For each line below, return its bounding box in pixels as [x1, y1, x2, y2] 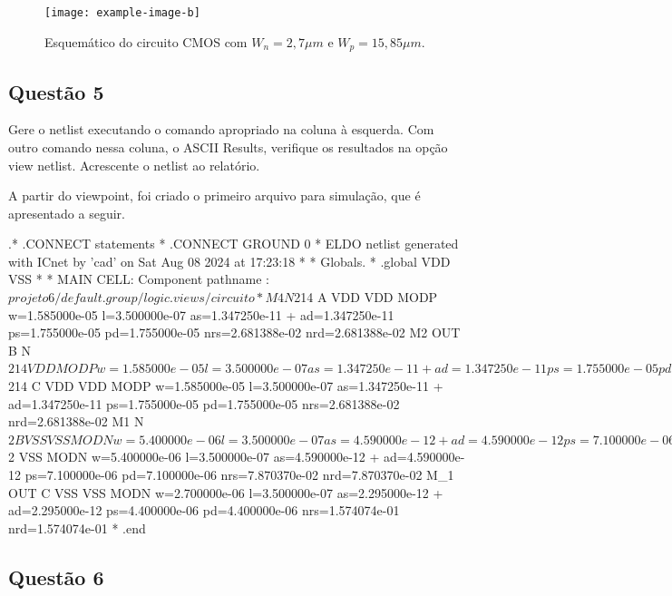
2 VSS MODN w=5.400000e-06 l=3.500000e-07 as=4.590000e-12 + [8, 447, 380, 466]
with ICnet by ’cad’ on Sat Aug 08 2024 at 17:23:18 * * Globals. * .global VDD [8, 251, 451, 270]
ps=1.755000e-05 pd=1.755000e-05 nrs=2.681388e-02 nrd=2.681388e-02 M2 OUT [8, 323, 461, 342]
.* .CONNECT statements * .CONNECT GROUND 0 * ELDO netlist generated [8, 234, 459, 253]
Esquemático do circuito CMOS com [44, 32, 248, 51]
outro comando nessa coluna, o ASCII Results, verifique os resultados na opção [8, 137, 448, 156]
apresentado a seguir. [8, 203, 125, 222]
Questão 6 [8, 562, 104, 591]
